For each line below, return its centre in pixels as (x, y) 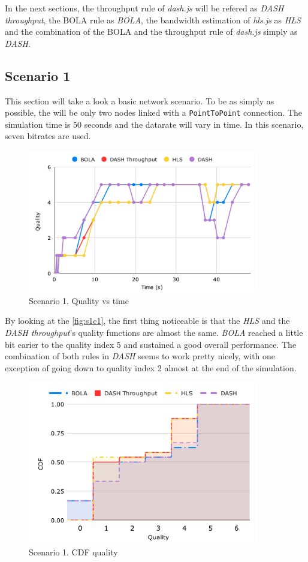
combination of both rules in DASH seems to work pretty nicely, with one (140, 356)
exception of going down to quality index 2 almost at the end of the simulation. (151, 367)
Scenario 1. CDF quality (73, 552)
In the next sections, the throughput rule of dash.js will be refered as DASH (144, 8)
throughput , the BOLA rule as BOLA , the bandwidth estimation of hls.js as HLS (153, 19)
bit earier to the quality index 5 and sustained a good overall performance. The (151, 344)
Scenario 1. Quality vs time (79, 300)
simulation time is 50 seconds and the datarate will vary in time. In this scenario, (154, 124)
